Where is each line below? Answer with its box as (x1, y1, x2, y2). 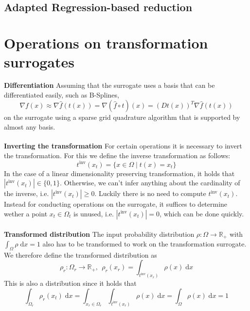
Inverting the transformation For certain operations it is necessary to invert (4, 141, 242, 151)
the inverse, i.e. (4, 188, 49, 198)
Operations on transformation (4, 33, 208, 52)
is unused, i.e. (73, 208, 114, 218)
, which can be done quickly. (160, 208, 244, 218)
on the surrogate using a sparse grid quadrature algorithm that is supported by (4, 112, 240, 122)
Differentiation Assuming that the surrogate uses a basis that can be (4, 80, 215, 90)
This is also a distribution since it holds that (4, 278, 137, 288)
